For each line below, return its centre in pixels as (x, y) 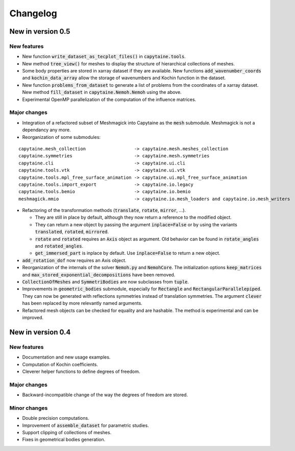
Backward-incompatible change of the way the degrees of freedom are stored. (105, 395)
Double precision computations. (56, 418)
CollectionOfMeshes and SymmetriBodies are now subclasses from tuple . (105, 282)
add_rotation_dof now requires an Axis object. (74, 260)
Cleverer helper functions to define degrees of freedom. (81, 371)
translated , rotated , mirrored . (72, 232)
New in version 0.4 (40, 332)
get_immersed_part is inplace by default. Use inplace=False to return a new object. (128, 253)
